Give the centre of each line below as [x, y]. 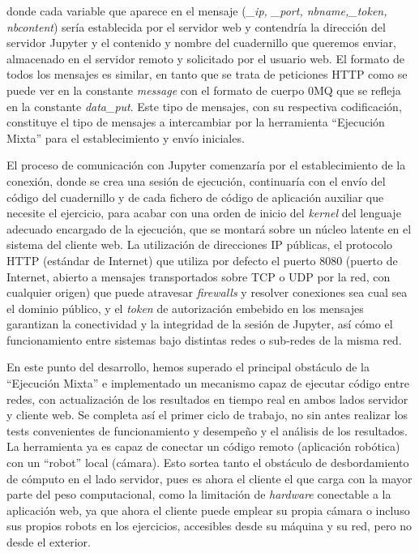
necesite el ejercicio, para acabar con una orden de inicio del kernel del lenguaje [204, 213]
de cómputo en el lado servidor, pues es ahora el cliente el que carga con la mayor [209, 478]
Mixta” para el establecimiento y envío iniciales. [126, 137]
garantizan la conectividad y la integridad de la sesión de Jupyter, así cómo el [200, 324]
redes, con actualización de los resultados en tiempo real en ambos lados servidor [207, 399]
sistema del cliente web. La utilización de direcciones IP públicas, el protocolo [199, 244]
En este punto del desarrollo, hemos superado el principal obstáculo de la [188, 367]
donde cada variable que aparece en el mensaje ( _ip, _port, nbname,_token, [197, 11]
